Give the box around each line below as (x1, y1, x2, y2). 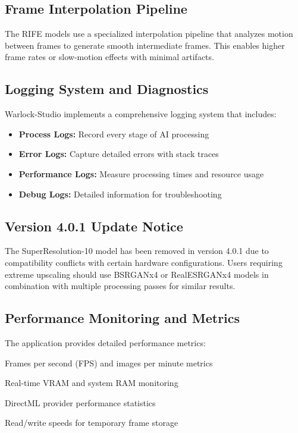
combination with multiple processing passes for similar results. (5, 280, 236, 292)
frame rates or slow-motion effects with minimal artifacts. (5, 51, 214, 63)
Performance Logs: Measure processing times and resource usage (18, 167, 264, 180)
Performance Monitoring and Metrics (5, 309, 240, 327)
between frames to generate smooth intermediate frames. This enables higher (5, 39, 285, 51)
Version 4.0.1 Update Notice (5, 216, 183, 235)
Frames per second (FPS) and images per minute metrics (5, 356, 213, 369)
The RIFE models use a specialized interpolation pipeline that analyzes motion (5, 27, 293, 40)
